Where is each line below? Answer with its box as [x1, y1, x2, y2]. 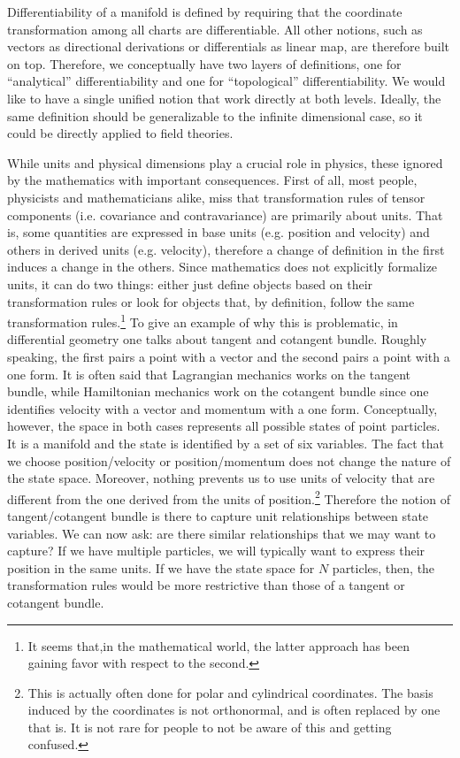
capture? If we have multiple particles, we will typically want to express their [7, 541, 425, 560]
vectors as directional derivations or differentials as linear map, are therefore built [7, 37, 450, 56]
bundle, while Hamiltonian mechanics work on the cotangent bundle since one [7, 382, 429, 401]
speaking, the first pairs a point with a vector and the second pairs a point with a [7, 347, 450, 365]
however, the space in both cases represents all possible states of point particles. [7, 417, 441, 435]
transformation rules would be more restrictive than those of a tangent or [7, 576, 405, 594]
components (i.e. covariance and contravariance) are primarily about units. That [7, 205, 443, 224]
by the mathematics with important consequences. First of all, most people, [7, 171, 418, 189]
